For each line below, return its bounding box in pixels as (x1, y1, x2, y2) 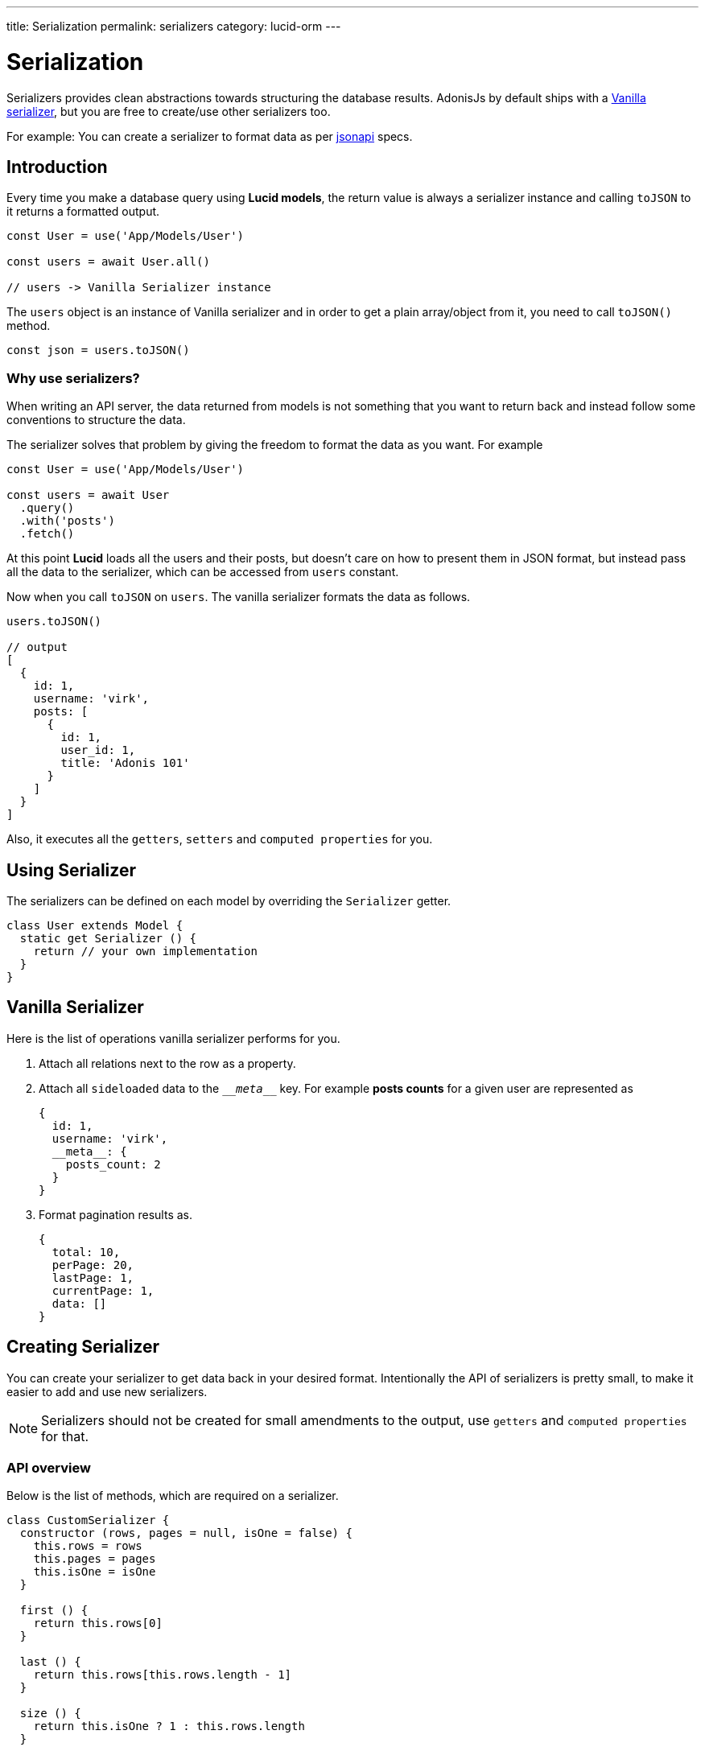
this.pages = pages (33, 1552, 156, 1566)
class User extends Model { (6, 918, 183, 932)
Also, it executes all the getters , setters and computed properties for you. (6, 832, 433, 847)
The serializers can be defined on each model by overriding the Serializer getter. (6, 893, 451, 908)
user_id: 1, (60, 744, 136, 757)
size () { (19, 1707, 81, 1720)
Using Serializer (6, 859, 136, 880)
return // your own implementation (33, 944, 258, 958)
